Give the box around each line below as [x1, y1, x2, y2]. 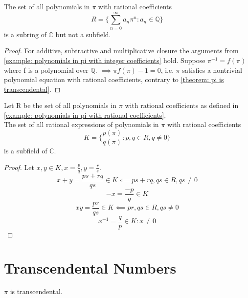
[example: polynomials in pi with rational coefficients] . [4, 109, 166, 120]
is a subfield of [4, 146, 47, 156]
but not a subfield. [55, 29, 111, 39]
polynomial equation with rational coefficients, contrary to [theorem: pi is [4, 74, 224, 85]
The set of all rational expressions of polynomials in [4, 119, 159, 129]
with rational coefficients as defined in [125, 100, 239, 110]
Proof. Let [4, 162, 34, 172]
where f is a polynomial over [4, 64, 89, 75]
